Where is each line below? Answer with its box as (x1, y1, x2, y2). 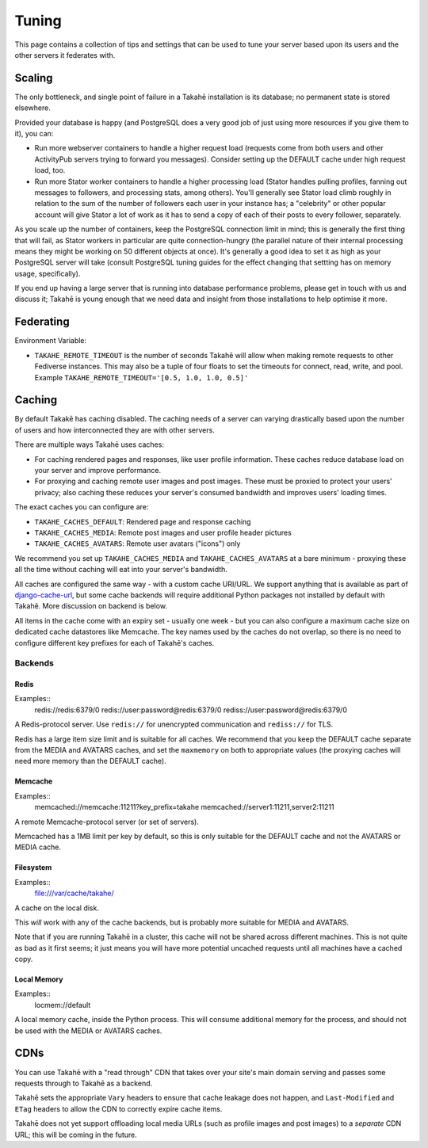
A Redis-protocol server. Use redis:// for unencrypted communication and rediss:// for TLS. (14, 719, 333, 729)
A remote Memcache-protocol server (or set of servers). (14, 817, 200, 826)
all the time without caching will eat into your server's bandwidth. (14, 565, 227, 574)
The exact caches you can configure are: (14, 502, 149, 512)
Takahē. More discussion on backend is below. (14, 601, 168, 611)
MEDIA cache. (14, 842, 61, 852)
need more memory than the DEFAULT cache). (14, 757, 166, 766)
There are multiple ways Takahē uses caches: (14, 440, 164, 449)
